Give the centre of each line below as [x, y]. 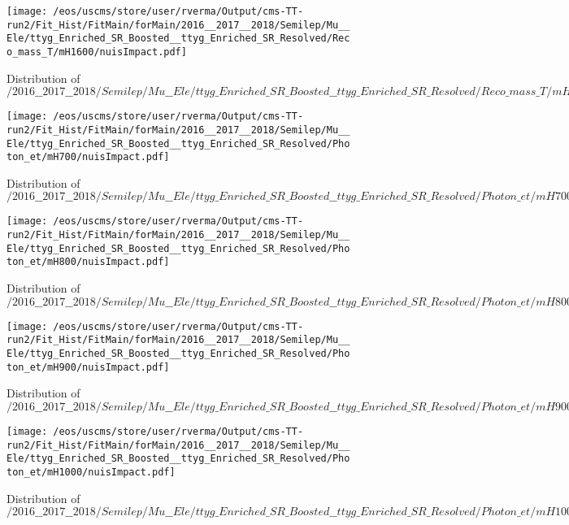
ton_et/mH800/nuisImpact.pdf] [88, 262]
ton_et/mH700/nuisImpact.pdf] [88, 157]
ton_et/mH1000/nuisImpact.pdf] [91, 472]
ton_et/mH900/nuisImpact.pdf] [88, 367]
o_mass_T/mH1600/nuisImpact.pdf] [97, 52]
